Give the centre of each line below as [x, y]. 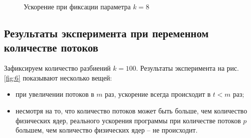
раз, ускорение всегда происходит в [157, 94]
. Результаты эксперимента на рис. [188, 68]
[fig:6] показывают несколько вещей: [58, 77]
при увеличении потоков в [55, 94]
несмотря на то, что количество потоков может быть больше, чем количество [131, 110]
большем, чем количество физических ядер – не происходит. [107, 130]
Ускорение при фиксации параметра [77, 6]
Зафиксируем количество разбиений [57, 68]
